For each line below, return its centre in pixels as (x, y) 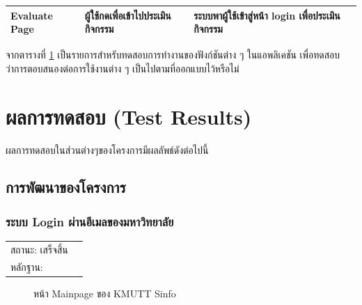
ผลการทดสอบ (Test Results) (129, 116)
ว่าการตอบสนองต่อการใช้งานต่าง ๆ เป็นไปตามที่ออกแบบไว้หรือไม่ (123, 68)
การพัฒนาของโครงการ (66, 187)
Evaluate (32, 15)
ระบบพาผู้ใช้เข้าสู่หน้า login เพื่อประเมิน (267, 15)
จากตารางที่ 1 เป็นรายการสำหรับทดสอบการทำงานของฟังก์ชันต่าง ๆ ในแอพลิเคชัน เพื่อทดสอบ (173, 55)
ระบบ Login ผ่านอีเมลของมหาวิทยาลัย (90, 221)
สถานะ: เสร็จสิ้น (39, 249)
